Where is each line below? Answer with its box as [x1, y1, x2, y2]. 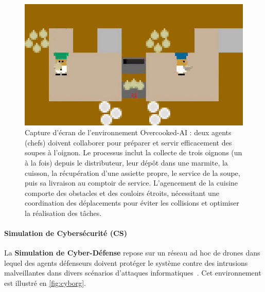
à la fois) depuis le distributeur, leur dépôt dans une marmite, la [25, 157, 228, 168]
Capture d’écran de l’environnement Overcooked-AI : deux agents [25, 127, 232, 138]
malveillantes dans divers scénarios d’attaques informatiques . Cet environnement [4, 267, 261, 278]
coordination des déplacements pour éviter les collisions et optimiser [25, 197, 239, 208]
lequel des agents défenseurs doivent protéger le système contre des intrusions [4, 257, 248, 268]
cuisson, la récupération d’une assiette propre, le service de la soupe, [25, 167, 240, 178]
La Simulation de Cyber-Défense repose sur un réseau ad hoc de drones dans [4, 247, 260, 258]
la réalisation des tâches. [25, 207, 102, 218]
